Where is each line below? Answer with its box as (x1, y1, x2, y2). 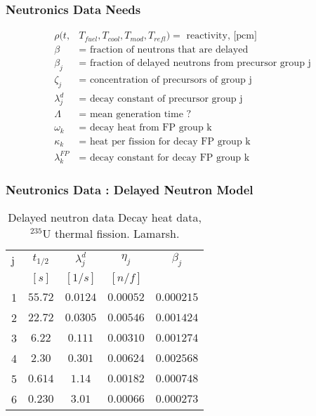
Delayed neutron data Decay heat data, (8, 208, 202, 225)
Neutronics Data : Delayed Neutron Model (6, 180, 254, 198)
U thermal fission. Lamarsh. (42, 224, 180, 241)
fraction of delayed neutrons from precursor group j (89, 58, 311, 69)
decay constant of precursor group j (89, 94, 243, 105)
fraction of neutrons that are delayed (89, 45, 249, 55)
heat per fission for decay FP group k (89, 136, 251, 147)
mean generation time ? (89, 109, 192, 120)
